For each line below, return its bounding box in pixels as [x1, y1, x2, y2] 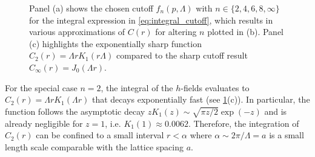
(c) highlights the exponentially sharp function [29, 37, 202, 50]
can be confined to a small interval [36, 129, 164, 141]
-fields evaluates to [181, 81, 250, 94]
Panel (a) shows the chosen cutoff [29, 2, 153, 14]
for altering [155, 25, 197, 38]
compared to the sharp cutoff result [116, 49, 248, 62]
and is [264, 104, 287, 117]
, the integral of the [101, 81, 173, 94]
